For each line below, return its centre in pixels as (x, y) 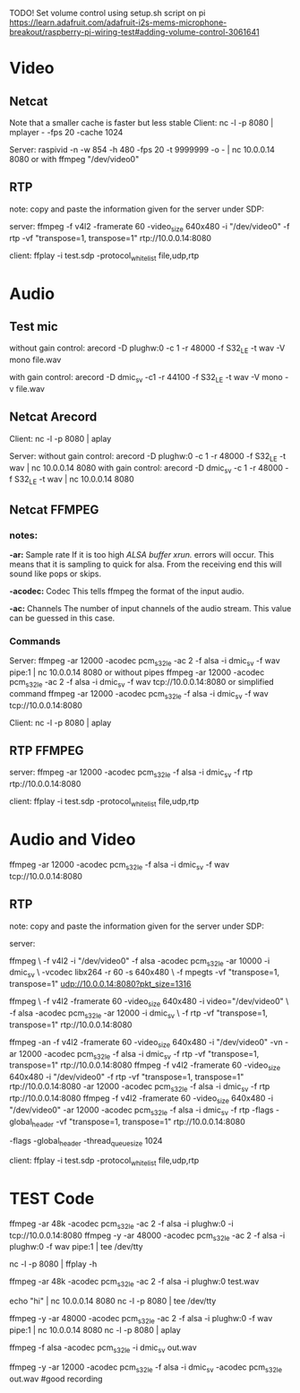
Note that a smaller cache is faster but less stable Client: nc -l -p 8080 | (141, 123)
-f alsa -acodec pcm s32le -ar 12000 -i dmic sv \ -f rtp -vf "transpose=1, (139, 1014)
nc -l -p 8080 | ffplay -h (53, 1264)
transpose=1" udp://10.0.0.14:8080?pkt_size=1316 (100, 984)
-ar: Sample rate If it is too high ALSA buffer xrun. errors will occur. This (142, 554)
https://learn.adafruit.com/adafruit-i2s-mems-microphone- (118, 22)
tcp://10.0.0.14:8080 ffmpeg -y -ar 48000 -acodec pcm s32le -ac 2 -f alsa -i (147, 1236)
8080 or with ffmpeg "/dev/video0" (74, 159)
